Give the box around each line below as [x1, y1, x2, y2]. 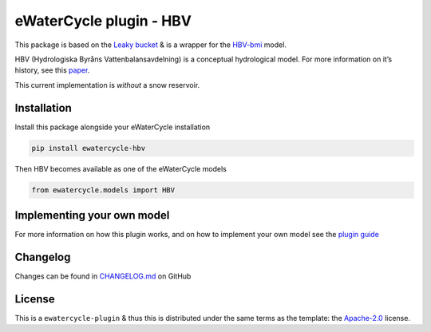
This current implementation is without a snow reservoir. [14, 80, 200, 89]
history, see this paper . [14, 65, 90, 75]
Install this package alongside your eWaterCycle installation [14, 122, 211, 132]
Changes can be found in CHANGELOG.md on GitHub [14, 271, 192, 281]
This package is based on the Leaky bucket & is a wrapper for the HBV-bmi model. [14, 40, 287, 49]
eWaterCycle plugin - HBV [14, 12, 192, 30]
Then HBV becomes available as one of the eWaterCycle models [14, 164, 227, 173]
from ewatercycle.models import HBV [31, 185, 176, 195]
